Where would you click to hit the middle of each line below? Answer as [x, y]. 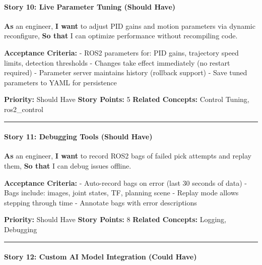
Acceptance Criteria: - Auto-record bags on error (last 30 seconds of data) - [125, 182]
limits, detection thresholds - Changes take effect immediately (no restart [117, 62]
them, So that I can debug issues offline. [68, 165]
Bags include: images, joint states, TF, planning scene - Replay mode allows [121, 193]
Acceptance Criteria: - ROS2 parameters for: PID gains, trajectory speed [121, 52]
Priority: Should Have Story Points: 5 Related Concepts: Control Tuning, [127, 99]
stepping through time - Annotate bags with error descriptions [101, 202]
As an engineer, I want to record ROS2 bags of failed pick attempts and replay [128, 156]
